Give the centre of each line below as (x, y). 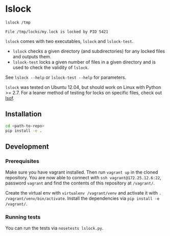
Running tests (23, 217)
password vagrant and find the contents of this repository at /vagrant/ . (80, 183)
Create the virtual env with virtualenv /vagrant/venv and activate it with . (83, 193)
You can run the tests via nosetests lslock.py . (54, 228)
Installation (23, 114)
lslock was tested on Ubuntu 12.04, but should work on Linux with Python (83, 87)
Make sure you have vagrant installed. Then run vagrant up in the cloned (82, 172)
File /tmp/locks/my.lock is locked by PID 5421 (57, 32)
